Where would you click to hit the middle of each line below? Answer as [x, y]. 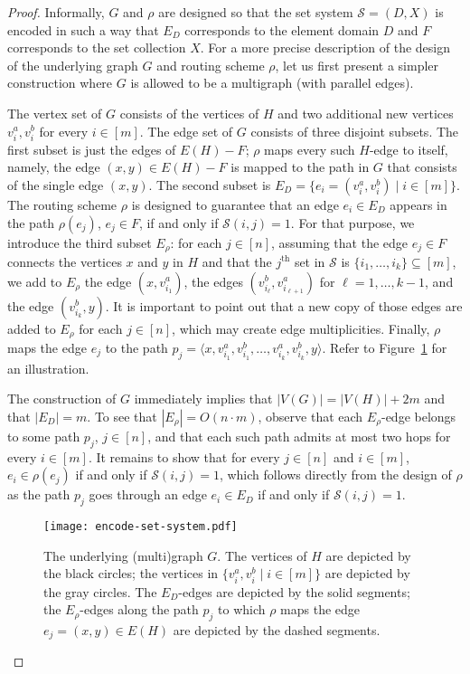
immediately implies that [203, 399]
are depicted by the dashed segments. [277, 629]
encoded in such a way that [83, 29]
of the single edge [56, 184]
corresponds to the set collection [97, 47]
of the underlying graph [73, 65]
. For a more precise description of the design [325, 47]
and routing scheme [211, 65]
